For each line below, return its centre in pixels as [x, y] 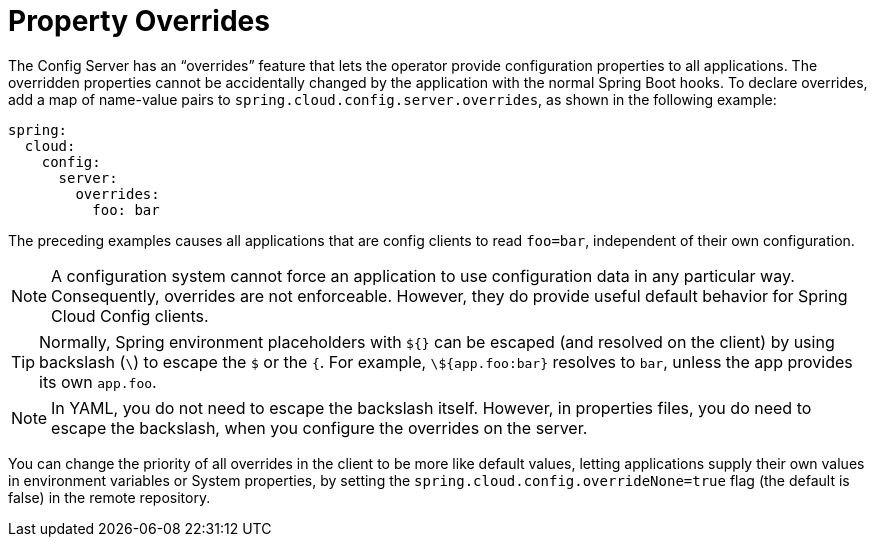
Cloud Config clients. [130, 315]
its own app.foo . [98, 381]
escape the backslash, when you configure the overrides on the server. [319, 427]
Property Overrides [139, 21]
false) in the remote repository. [109, 497]
